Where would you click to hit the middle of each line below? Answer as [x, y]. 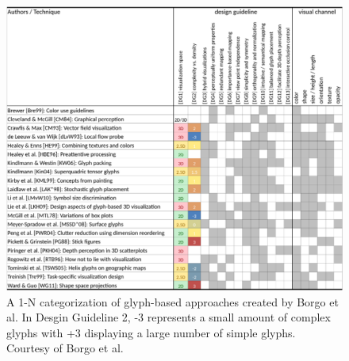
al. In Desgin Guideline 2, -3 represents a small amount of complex [169, 317]
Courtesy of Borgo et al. [65, 348]
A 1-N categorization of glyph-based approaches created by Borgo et [173, 301]
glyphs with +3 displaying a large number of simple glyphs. [151, 332]
